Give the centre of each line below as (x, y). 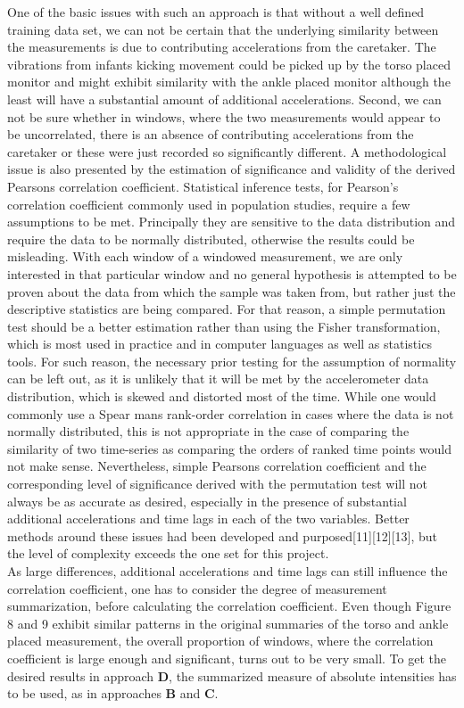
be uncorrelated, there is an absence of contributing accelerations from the (211, 134)
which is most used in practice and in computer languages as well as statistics (220, 344)
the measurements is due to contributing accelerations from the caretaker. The (222, 47)
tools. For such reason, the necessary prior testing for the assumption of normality (232, 361)
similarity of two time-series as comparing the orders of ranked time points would (230, 448)
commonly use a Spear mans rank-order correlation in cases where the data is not (231, 413)
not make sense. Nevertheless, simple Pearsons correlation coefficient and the (217, 466)
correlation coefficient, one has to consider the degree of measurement (197, 588)
